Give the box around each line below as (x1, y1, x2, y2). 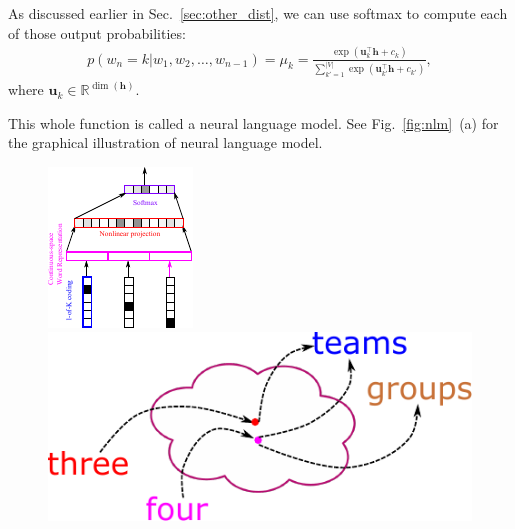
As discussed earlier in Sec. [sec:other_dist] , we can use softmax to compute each (8, 3, 508, 23)
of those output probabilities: (8, 22, 186, 43)
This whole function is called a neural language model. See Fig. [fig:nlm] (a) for (8, 112, 499, 133)
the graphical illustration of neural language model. (8, 132, 323, 153)
